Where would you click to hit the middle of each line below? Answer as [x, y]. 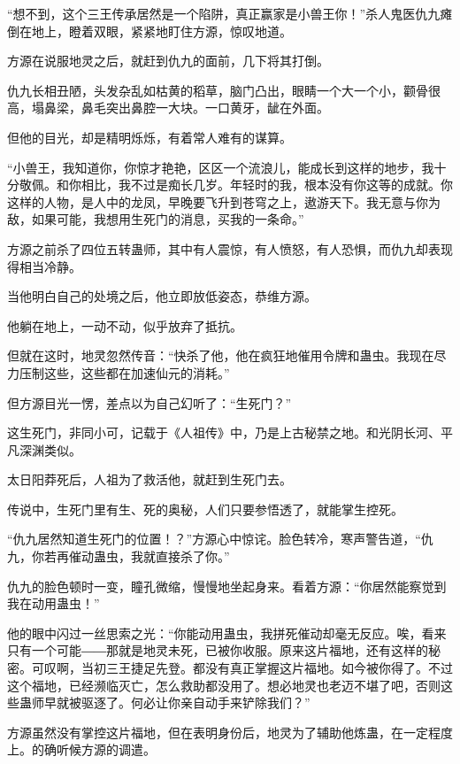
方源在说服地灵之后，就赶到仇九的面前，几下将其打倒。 [168, 61]
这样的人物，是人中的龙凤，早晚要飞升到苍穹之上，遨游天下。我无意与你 [218, 201]
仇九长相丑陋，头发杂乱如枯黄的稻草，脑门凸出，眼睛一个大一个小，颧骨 [218, 90]
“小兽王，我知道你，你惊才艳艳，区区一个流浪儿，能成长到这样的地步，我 [221, 167]
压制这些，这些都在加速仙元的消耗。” [124, 372]
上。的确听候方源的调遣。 [81, 749]
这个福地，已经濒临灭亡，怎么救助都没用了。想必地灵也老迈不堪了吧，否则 [224, 685]
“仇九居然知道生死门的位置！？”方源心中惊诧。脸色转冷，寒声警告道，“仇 [220, 539]
